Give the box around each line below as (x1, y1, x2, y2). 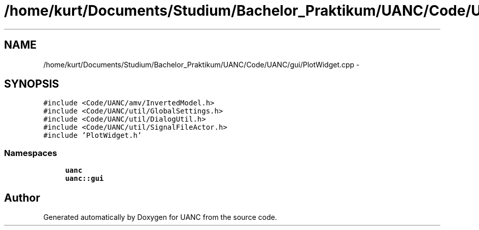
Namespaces (4, 147, 57, 158)
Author (4, 191, 40, 204)
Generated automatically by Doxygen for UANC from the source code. (43, 213, 277, 222)
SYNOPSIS (4, 78, 59, 91)
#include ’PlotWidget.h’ (43, 131, 142, 140)
